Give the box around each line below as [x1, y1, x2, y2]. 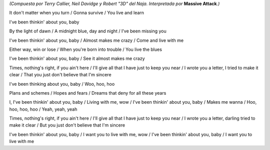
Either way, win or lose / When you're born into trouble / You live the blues [9, 46, 162, 52]
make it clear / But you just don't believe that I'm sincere [9, 122, 125, 128]
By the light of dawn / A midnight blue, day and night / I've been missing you [9, 28, 167, 34]
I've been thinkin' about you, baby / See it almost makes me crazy [9, 55, 145, 62]
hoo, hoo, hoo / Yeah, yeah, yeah [9, 106, 77, 112]
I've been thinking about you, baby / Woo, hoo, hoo [9, 81, 115, 87]
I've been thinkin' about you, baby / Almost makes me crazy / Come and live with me [9, 37, 184, 43]
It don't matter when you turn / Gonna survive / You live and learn [9, 10, 144, 16]
